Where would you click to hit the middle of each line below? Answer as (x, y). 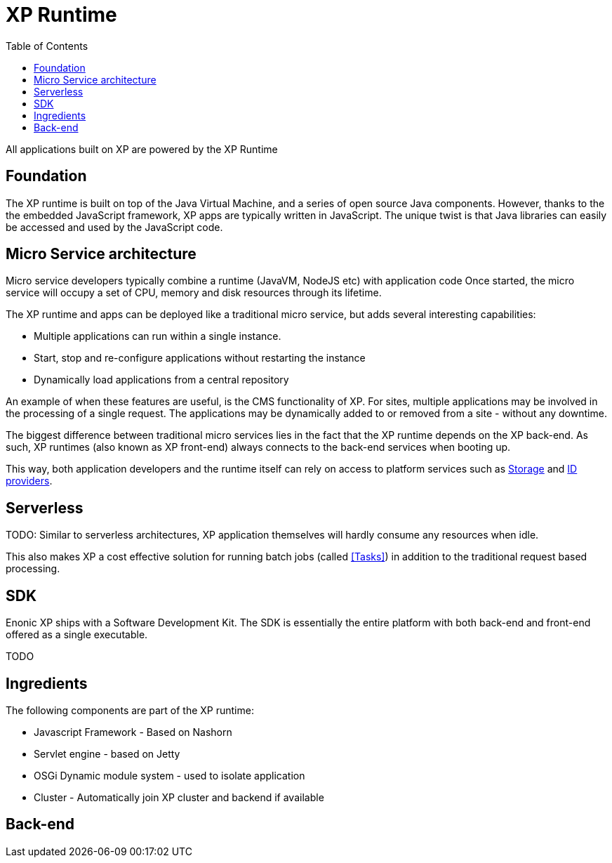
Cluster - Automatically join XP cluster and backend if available (179, 797)
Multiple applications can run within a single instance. (158, 336)
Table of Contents (47, 46)
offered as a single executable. (77, 635)
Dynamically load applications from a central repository (161, 380)
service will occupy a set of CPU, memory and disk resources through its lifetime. (194, 293)
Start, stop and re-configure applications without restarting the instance (200, 358)
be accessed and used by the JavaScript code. (114, 227)
